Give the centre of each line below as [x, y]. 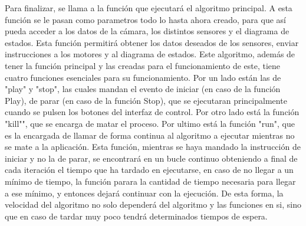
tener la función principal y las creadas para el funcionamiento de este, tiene [143, 65]
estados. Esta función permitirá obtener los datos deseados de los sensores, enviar [152, 42]
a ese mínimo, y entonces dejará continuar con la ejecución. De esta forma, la [144, 193]
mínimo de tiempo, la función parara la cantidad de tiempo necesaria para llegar [150, 181]
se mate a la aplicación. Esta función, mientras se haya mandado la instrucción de [153, 147]
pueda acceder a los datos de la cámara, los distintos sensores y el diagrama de [147, 31]
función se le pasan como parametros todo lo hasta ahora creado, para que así [145, 19]
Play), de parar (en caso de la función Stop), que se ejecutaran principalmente [146, 100]
